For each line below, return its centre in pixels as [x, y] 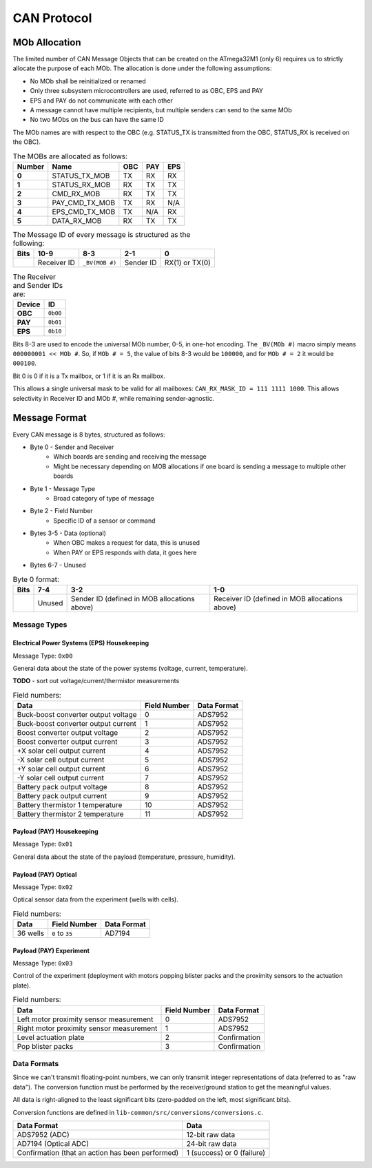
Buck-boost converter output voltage [77, 715]
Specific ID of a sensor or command [104, 521]
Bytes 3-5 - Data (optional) [68, 533]
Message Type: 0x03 [43, 963]
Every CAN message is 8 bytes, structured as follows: [89, 435]
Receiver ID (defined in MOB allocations [278, 599]
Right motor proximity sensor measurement [87, 1028]
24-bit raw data [211, 1143]
